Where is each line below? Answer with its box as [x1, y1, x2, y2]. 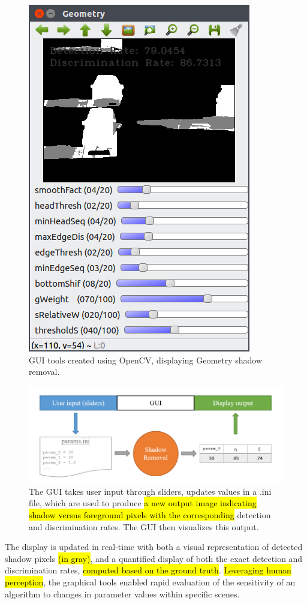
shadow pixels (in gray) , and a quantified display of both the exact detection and [5, 552, 303, 564]
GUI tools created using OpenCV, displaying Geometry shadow [29, 353, 263, 366]
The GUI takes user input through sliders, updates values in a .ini [29, 485, 272, 497]
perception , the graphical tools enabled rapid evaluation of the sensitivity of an [5, 575, 296, 588]
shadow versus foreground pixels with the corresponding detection [29, 508, 271, 521]
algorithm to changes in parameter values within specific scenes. [5, 587, 240, 600]
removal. [29, 365, 60, 378]
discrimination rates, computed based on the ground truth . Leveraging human [5, 564, 291, 576]
